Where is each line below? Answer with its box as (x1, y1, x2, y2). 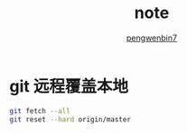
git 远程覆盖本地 (9, 75, 129, 96)
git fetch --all (9, 106, 70, 115)
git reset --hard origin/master (9, 115, 131, 124)
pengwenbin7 (126, 32, 178, 43)
